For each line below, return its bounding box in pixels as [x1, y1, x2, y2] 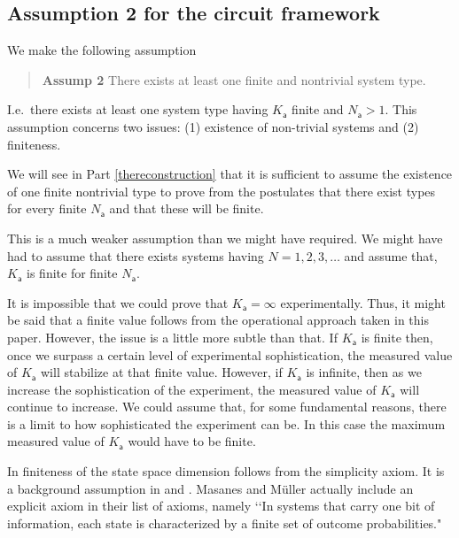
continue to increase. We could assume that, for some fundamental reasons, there [7, 397, 447, 416]
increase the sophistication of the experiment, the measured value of [7, 380, 377, 398]
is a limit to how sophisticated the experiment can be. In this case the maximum [7, 414, 446, 433]
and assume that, [344, 246, 438, 265]
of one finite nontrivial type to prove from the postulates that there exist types [7, 181, 436, 200]
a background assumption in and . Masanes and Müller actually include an [7, 479, 414, 497]
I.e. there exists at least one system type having [7, 100, 268, 119]
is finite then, [361, 327, 433, 346]
